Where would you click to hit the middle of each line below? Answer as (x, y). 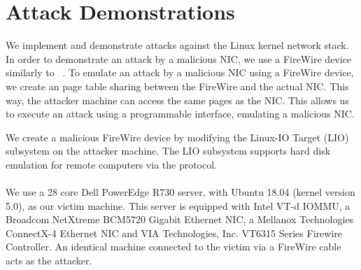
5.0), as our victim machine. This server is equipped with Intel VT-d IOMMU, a (178, 205)
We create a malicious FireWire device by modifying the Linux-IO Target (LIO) (177, 137)
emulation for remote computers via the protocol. (112, 164)
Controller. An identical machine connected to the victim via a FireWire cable (174, 247)
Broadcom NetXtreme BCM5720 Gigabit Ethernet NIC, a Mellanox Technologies (180, 219)
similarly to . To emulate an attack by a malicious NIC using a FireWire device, (180, 72)
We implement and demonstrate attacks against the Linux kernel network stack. (177, 45)
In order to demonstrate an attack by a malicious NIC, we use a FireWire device (179, 58)
